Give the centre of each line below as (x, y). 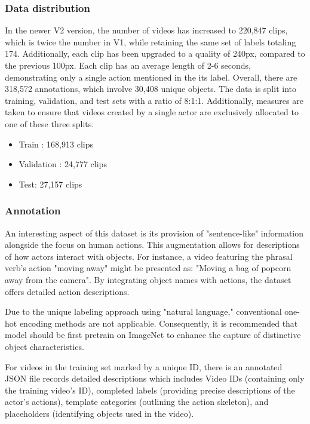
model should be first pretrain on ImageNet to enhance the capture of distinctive (153, 335)
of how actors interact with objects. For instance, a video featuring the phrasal (149, 256)
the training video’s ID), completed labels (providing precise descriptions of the (150, 390)
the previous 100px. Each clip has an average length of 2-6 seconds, (128, 65)
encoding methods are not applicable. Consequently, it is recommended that (159, 323)
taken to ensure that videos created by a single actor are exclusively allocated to (152, 112)
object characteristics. (44, 346)
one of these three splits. (50, 123)
